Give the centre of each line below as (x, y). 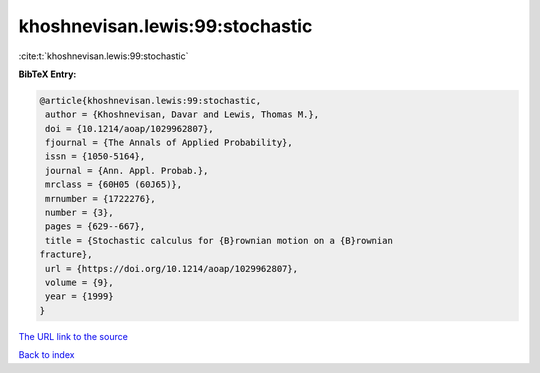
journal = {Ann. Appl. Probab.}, (127, 170)
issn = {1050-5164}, (95, 156)
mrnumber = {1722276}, (101, 198)
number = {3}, (79, 213)
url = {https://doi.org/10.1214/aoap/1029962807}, (172, 268)
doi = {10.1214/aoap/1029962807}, (129, 128)
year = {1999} (79, 296)
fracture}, (66, 254)
